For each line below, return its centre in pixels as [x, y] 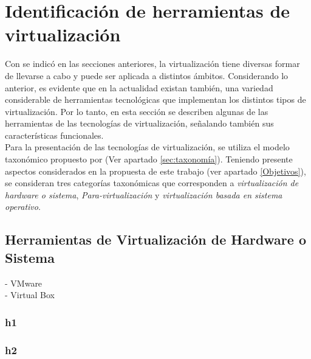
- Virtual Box [30, 295]
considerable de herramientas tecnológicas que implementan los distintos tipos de [155, 99]
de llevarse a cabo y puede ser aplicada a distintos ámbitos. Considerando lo [147, 75]
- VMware [24, 283]
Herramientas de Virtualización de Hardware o [155, 239]
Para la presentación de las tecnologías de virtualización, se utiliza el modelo [147, 147]
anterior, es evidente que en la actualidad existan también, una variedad [139, 87]
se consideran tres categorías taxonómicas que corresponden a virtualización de [152, 183]
